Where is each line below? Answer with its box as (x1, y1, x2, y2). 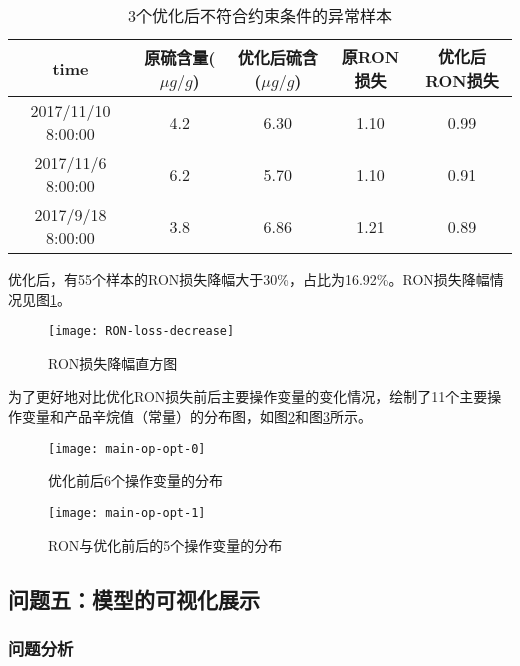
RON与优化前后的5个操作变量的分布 (48, 534, 283, 555)
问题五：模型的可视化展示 (8, 583, 260, 614)
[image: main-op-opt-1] (48, 505, 206, 520)
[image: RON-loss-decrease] (48, 324, 235, 339)
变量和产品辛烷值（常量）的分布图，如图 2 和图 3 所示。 (21, 406, 372, 427)
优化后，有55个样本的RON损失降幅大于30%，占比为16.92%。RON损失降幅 (8, 269, 490, 289)
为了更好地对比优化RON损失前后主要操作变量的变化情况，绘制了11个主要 (8, 386, 488, 407)
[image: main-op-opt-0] (48, 441, 206, 456)
